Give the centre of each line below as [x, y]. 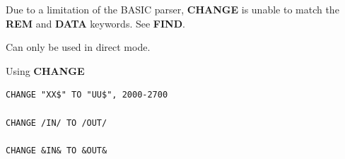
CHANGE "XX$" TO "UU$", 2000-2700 [87, 95]
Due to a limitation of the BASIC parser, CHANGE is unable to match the [172, 9]
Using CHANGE [45, 70]
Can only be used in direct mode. [78, 47]
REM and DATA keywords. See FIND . [95, 23]
